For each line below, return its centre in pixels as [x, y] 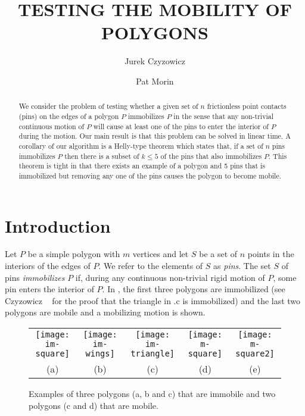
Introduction [58, 225]
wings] [100, 354]
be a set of [218, 254]
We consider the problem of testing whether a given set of [108, 106]
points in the [271, 254]
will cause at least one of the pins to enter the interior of [181, 126]
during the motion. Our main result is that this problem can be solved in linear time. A [155, 136]
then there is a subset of [102, 156]
